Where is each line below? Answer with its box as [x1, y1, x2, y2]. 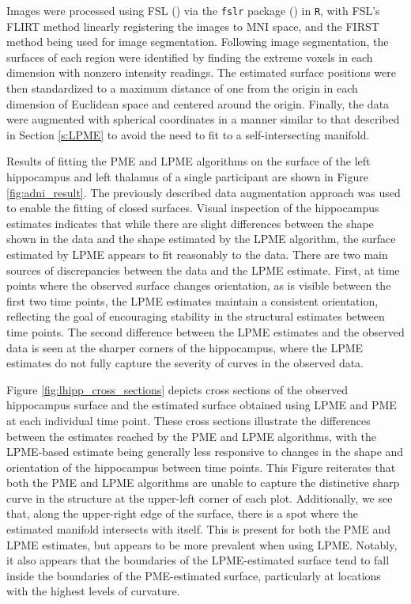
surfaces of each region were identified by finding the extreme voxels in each [6, 48, 373, 65]
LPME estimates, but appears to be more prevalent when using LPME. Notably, [6, 536, 398, 553]
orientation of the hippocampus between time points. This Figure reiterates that [6, 458, 396, 475]
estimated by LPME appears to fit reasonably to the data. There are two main [6, 245, 388, 262]
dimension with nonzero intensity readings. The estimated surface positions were [6, 64, 397, 81]
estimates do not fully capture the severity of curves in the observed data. [6, 355, 364, 371]
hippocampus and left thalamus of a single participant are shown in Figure [6, 169, 368, 184]
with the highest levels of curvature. [6, 583, 180, 599]
